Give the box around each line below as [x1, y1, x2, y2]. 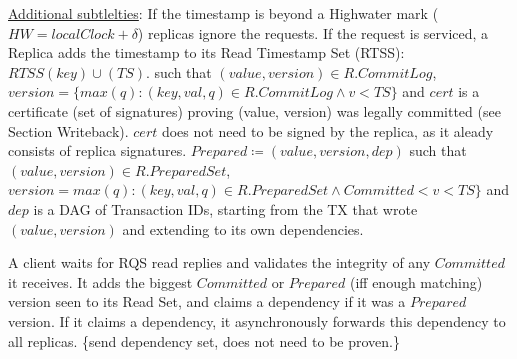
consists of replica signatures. [8, 140, 187, 161]
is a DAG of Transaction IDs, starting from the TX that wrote [33, 198, 418, 219]
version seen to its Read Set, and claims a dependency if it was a [8, 291, 406, 312]
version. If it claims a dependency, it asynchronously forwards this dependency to [8, 310, 506, 331]
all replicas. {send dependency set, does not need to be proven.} [8, 330, 400, 351]
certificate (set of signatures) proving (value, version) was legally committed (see [8, 100, 501, 121]
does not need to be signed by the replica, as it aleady [161, 120, 494, 141]
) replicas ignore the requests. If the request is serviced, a [137, 22, 489, 43]
